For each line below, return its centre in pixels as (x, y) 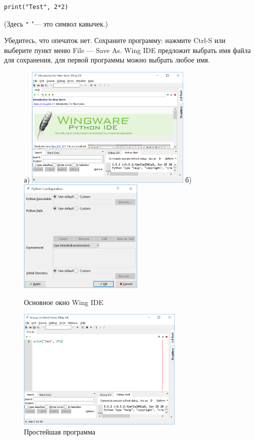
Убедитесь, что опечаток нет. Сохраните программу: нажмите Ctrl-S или (115, 40)
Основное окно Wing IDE (64, 302)
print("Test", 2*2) (36, 7)
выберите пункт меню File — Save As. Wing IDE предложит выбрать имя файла (127, 50)
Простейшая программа (60, 431)
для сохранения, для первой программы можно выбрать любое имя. (107, 60)
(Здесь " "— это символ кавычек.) (56, 23)
